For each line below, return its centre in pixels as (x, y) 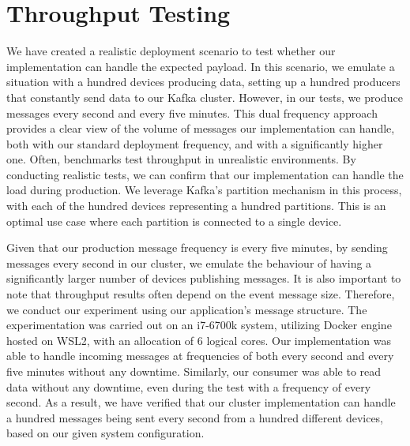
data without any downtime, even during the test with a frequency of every (189, 386)
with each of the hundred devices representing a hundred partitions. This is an (196, 206)
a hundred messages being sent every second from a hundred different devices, (195, 417)
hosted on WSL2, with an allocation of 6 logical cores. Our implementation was (199, 340)
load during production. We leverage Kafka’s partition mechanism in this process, (204, 190)
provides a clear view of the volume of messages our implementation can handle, (201, 128)
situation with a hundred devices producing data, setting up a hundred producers (203, 82)
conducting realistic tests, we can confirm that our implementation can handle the (205, 174)
